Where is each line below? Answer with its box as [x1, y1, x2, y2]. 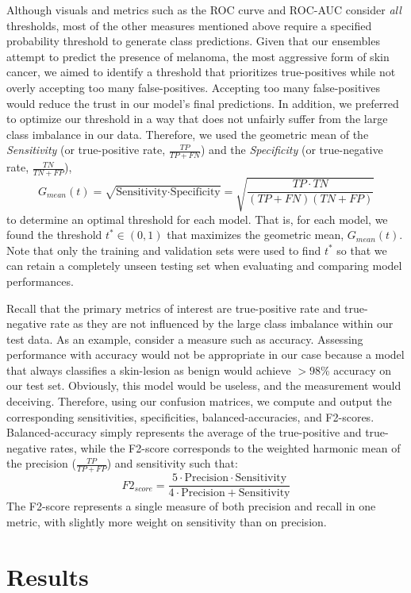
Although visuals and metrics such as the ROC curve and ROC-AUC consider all [6, 2, 401, 17]
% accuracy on [320, 361, 392, 378]
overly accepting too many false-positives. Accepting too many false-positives [6, 79, 381, 95]
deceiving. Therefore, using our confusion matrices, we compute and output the [6, 393, 392, 410]
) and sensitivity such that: [106, 455, 238, 472]
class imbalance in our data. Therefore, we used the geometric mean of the [6, 125, 369, 142]
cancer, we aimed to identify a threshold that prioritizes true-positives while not [6, 64, 396, 80]
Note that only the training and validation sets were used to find [6, 241, 321, 258]
